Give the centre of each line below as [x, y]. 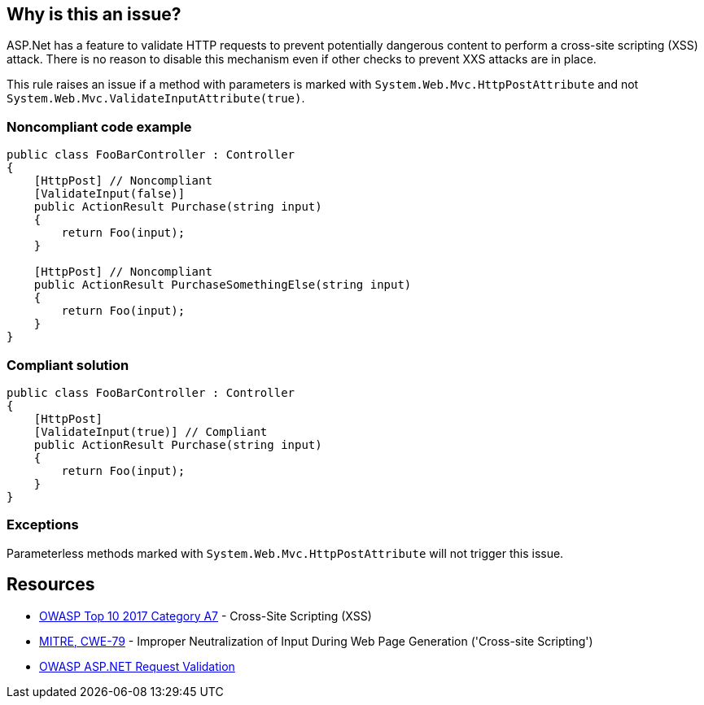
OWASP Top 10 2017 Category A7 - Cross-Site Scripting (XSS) [206, 616]
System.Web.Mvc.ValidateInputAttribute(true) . [156, 98]
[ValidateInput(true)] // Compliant [151, 431]
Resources [51, 585]
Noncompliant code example [99, 126]
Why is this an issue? [94, 14]
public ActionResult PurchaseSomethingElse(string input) [223, 285]
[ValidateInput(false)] [109, 194]
